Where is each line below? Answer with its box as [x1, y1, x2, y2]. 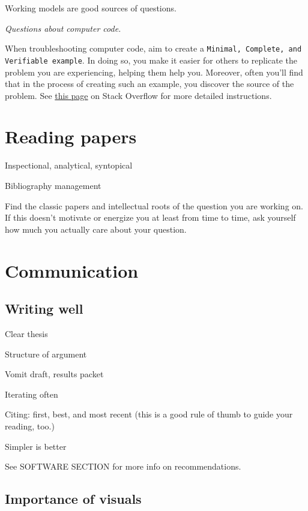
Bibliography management [5, 179, 101, 191]
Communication [5, 258, 139, 282]
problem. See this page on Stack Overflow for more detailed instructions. [5, 89, 272, 101]
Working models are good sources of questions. [5, 2, 177, 14]
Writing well [5, 299, 83, 318]
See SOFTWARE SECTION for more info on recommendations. [5, 460, 241, 473]
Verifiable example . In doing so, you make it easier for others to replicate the [5, 53, 297, 66]
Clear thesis [5, 327, 48, 339]
